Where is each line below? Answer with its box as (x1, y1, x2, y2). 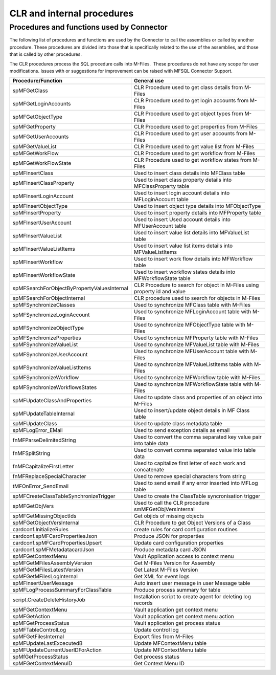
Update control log (133, 626, 179, 634)
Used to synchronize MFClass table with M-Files (133, 301, 250, 309)
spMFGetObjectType (12, 113, 62, 120)
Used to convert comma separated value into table (133, 447, 256, 454)
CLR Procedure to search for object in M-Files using (133, 281, 259, 289)
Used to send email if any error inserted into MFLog (133, 480, 258, 487)
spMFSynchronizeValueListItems (12, 364, 91, 371)
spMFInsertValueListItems (12, 246, 75, 253)
